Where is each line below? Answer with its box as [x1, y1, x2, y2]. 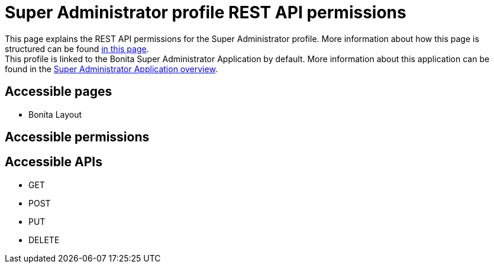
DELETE [28, 234, 60, 245]
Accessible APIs [5, 154, 102, 170]
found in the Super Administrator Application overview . [5, 63, 218, 74]
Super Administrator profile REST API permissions [5, 2, 406, 22]
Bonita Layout [28, 109, 82, 120]
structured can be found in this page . [5, 43, 149, 54]
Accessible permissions [5, 130, 150, 145]
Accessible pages [5, 84, 112, 99]
